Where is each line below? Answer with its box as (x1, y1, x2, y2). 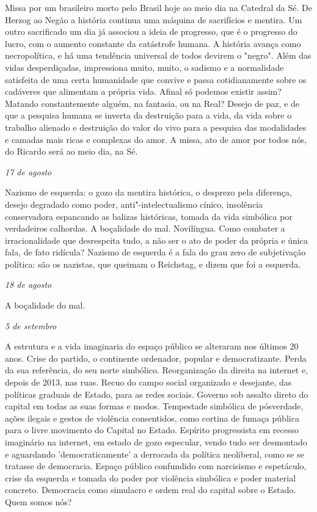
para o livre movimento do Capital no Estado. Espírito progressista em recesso (5, 423, 299, 436)
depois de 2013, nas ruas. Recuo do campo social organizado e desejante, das (5, 376, 292, 389)
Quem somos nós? (5, 495, 72, 508)
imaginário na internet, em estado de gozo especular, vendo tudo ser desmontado (5, 436, 307, 448)
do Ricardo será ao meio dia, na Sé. (5, 145, 138, 158)
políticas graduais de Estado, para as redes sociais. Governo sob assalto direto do (5, 387, 308, 400)
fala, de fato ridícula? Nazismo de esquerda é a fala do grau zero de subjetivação (5, 246, 306, 258)
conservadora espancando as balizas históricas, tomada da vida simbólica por (5, 210, 293, 222)
